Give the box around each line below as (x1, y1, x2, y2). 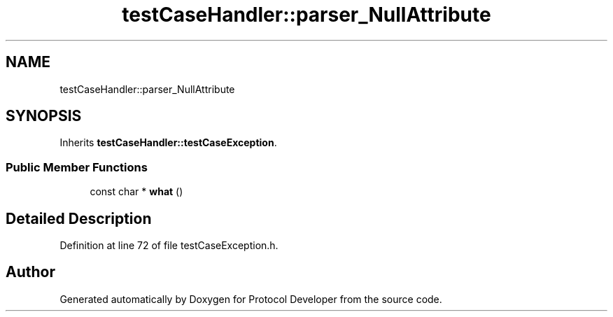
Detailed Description (6, 209, 152, 227)
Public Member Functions (6, 160, 148, 174)
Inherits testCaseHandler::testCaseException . (59, 136, 277, 149)
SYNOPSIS (6, 107, 82, 125)
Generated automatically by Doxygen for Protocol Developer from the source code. (59, 293, 442, 305)
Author (6, 263, 55, 281)
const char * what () (90, 185, 183, 198)
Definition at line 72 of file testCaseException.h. (59, 239, 279, 252)
